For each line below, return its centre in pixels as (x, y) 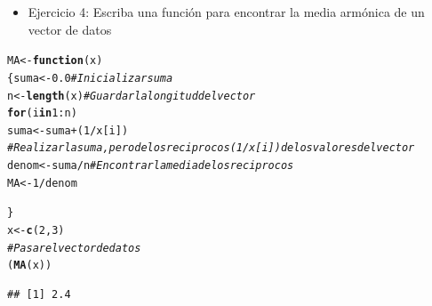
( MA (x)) (30, 266)
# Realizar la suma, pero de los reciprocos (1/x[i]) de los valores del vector (211, 148)
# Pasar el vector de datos (74, 248)
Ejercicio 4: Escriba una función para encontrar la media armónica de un (226, 12)
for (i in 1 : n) (42, 113)
